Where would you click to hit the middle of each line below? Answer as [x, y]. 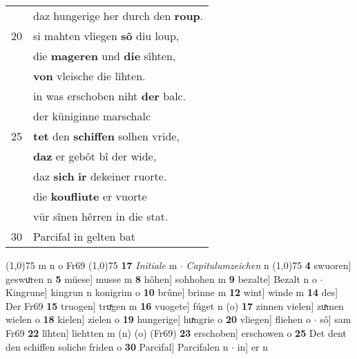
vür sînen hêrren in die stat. [101, 216]
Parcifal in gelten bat [84, 236]
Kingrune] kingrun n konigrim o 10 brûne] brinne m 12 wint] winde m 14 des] [172, 292]
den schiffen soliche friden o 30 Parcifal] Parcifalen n [117, 346]
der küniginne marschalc [92, 116]
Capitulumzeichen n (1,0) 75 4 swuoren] [269, 265]
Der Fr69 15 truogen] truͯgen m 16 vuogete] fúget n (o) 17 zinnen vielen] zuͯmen [175, 305]
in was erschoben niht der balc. [110, 96]
